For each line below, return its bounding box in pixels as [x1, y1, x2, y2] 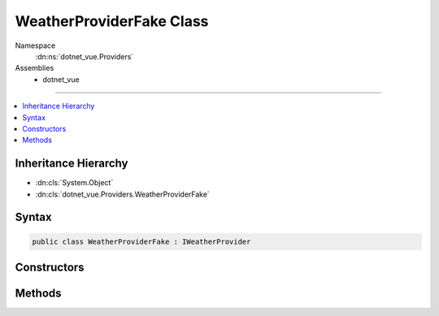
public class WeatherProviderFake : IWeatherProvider [32, 236, 251, 246]
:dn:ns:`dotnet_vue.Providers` [35, 51, 134, 61]
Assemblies [15, 63, 54, 73]
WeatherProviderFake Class [15, 12, 209, 30]
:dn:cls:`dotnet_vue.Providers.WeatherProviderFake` [35, 189, 211, 199]
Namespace [15, 41, 56, 50]
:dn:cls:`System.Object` [35, 178, 114, 188]
